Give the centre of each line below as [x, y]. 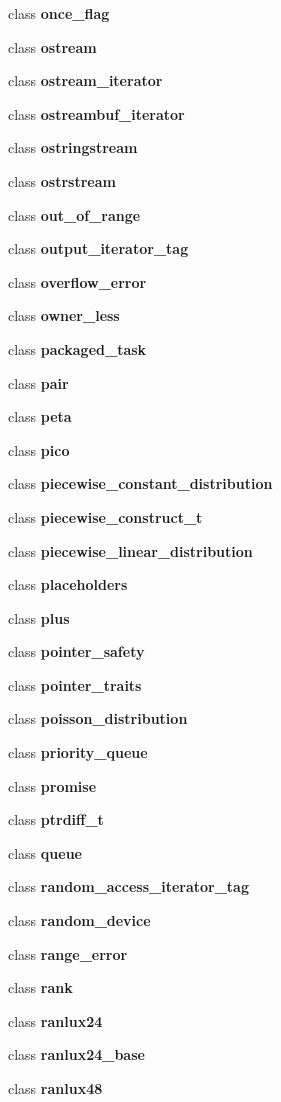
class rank [40, 987]
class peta [40, 416]
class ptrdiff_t [56, 819]
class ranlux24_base [76, 1054]
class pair [38, 382]
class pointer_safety [76, 651]
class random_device [79, 920]
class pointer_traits [75, 684]
